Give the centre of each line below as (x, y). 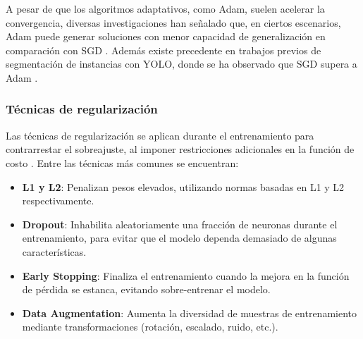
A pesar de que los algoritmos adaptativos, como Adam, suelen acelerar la (165, 8)
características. (54, 251)
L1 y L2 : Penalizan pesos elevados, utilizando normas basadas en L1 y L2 (183, 186)
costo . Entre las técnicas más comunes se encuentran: (122, 162)
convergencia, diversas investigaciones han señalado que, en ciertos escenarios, (173, 22)
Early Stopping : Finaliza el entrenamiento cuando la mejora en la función (186, 275)
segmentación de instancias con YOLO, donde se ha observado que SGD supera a (181, 64)
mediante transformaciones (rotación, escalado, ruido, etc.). (150, 327)
